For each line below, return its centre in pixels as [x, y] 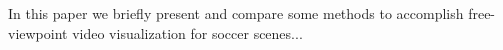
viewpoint [38, 32]
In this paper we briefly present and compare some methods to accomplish [236, 13]
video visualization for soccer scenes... [187, 32]
